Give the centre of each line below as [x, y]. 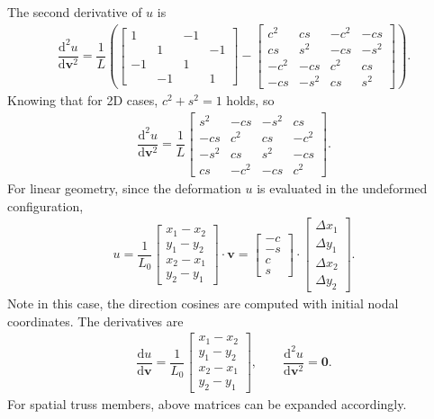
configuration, [45, 205]
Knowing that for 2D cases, [83, 100]
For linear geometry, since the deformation [124, 188]
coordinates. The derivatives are [95, 321]
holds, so [250, 100]
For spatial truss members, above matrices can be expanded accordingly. [207, 403]
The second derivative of [75, 12]
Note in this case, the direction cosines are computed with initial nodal [203, 303]
